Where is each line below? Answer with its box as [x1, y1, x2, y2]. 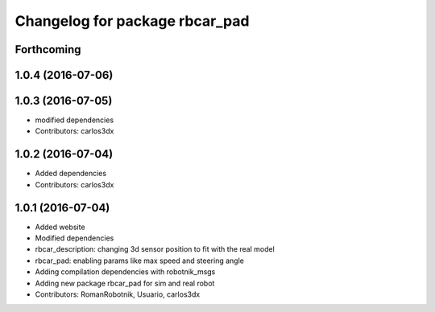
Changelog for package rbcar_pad [14, 12, 250, 30]
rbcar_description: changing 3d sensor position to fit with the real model [35, 244, 275, 254]
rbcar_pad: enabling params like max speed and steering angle [35, 256, 245, 265]
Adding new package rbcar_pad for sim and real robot [35, 278, 215, 288]
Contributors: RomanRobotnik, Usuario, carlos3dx [35, 289, 201, 299]
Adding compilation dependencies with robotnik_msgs [35, 267, 216, 277]
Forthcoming [14, 43, 81, 56]
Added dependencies [35, 169, 107, 179]
